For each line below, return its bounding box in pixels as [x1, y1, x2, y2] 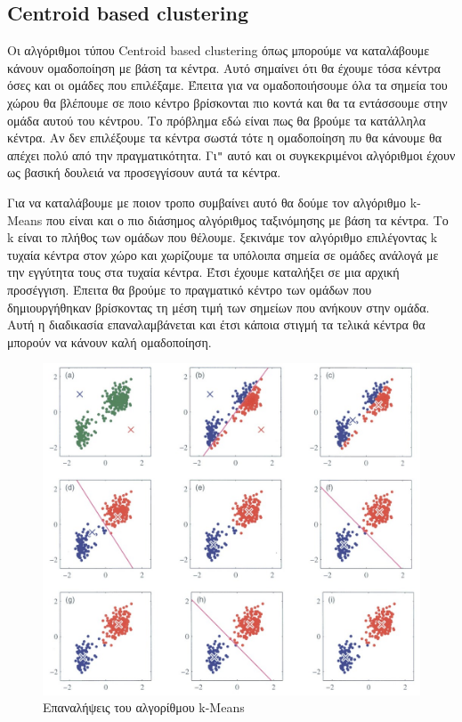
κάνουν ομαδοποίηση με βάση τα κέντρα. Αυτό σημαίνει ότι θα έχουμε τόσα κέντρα [7, 58, 441, 77]
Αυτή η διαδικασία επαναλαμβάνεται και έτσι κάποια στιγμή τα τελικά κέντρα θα [7, 315, 426, 334]
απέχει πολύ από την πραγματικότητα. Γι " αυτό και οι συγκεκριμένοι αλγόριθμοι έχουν [7, 145, 456, 164]
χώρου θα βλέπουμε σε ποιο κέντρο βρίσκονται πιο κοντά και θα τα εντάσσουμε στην [7, 93, 448, 111]
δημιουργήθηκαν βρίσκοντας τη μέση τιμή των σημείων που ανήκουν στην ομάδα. [7, 297, 430, 316]
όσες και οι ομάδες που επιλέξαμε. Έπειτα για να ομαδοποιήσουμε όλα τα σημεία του [7, 76, 448, 94]
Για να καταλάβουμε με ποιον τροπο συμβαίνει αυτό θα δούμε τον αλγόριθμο [7, 193, 407, 212]
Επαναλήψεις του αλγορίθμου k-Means [43, 698, 245, 717]
